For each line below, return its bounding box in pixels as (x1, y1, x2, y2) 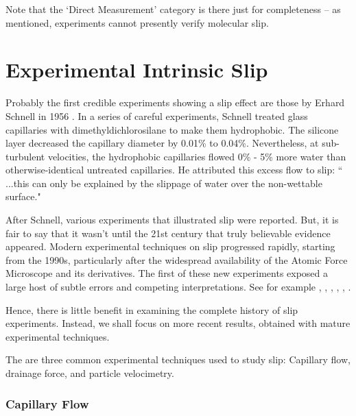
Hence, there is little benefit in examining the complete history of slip (5, 302, 298, 317)
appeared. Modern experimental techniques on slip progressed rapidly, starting (5, 239, 335, 254)
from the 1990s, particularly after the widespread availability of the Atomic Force (5, 252, 348, 267)
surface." (5, 189, 41, 204)
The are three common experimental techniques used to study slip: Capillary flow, (5, 352, 351, 367)
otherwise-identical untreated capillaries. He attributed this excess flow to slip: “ (5, 162, 343, 177)
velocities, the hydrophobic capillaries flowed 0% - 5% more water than (47, 149, 346, 163)
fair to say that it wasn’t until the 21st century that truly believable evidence (5, 225, 331, 240)
